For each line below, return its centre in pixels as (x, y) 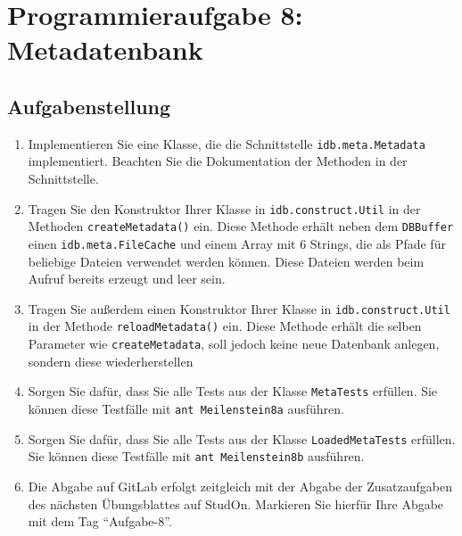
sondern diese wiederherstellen (111, 361)
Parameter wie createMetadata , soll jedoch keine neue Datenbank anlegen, (234, 344)
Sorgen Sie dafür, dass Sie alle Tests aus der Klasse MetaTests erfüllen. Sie (233, 391)
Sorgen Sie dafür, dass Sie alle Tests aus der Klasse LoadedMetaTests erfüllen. (242, 438)
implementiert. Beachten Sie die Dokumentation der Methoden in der (218, 161)
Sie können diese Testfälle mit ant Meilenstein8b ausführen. (196, 456)
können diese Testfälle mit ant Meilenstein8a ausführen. (186, 408)
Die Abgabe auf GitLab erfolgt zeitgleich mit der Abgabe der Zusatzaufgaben (240, 486)
